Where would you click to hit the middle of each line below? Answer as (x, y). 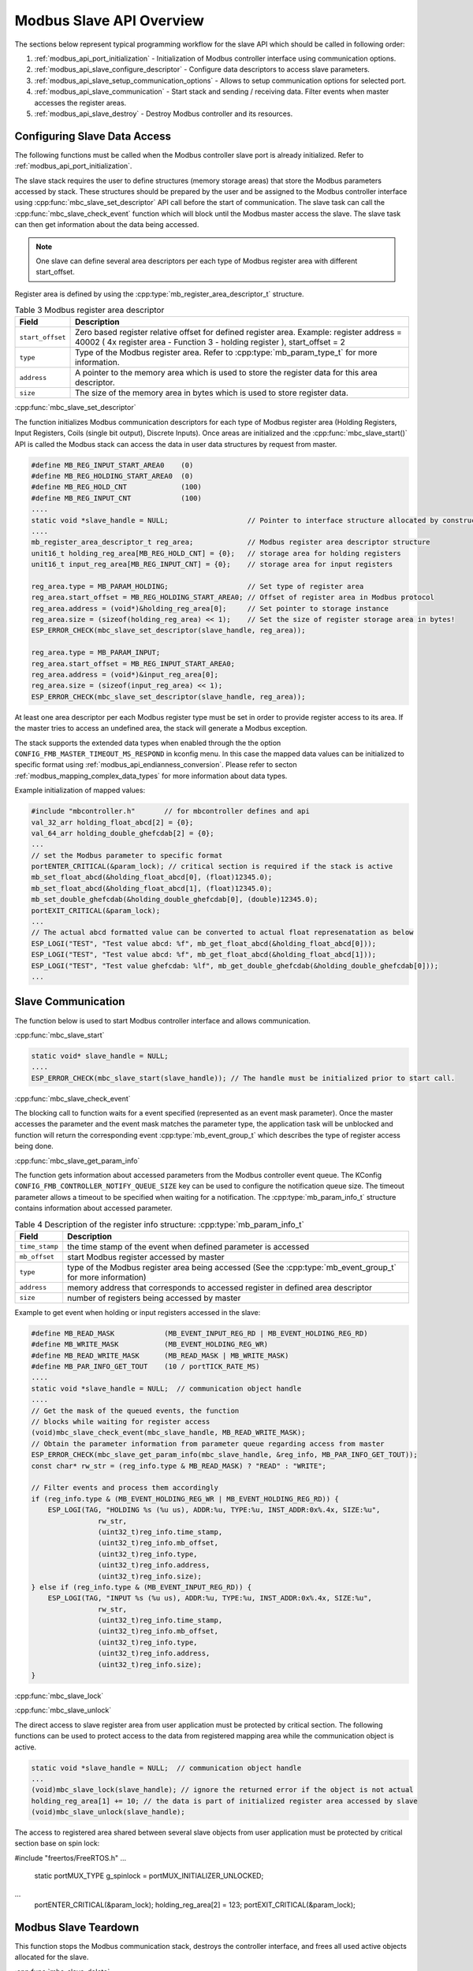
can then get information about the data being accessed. (107, 225)
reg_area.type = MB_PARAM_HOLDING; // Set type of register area (197, 586)
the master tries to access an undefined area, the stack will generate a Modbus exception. (161, 728)
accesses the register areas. (80, 102)
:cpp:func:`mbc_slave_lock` (59, 1696)
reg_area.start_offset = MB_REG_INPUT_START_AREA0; (133, 663)
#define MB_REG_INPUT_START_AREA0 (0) (112, 465)
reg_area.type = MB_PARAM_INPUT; (96, 653)
